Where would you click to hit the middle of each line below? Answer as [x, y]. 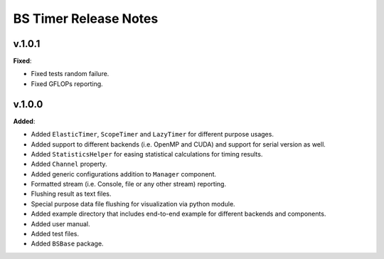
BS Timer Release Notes [86, 18]
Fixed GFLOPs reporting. [67, 84]
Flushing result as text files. [71, 194]
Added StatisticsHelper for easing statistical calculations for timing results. [147, 154]
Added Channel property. [69, 164]
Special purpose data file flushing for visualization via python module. [133, 203]
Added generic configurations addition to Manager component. [124, 174]
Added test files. [55, 234]
